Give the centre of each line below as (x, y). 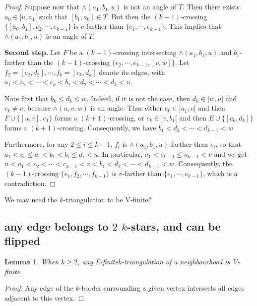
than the (40, 62)
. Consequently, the (203, 163)
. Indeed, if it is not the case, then (138, 98)
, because (37, 108)
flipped (23, 241)
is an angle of (66, 35)
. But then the (129, 16)
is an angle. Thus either (127, 108)
